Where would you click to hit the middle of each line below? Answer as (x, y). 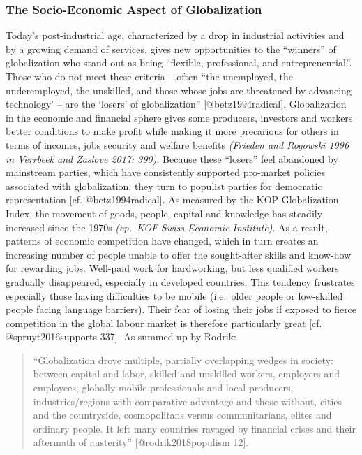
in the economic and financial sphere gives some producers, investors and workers (179, 117)
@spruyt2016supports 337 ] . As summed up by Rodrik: (121, 337)
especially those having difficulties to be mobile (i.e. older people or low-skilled (174, 295)
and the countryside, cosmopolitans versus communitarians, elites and (182, 415)
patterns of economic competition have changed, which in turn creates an (162, 241)
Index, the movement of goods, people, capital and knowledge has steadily (164, 213)
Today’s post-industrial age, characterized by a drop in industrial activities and (175, 35)
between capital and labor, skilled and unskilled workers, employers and (186, 374)
